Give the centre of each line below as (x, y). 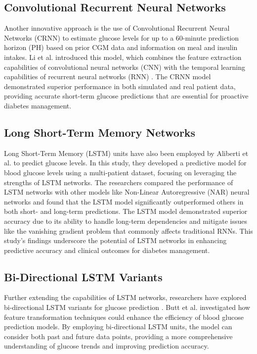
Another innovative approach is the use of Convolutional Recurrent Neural (117, 28)
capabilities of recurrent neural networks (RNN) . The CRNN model (107, 76)
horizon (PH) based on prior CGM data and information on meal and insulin (121, 47)
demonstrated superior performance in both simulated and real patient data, (120, 86)
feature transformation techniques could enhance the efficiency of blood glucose (124, 317)
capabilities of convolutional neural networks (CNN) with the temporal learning (125, 67)
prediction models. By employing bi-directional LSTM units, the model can (118, 327)
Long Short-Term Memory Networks (100, 132)
